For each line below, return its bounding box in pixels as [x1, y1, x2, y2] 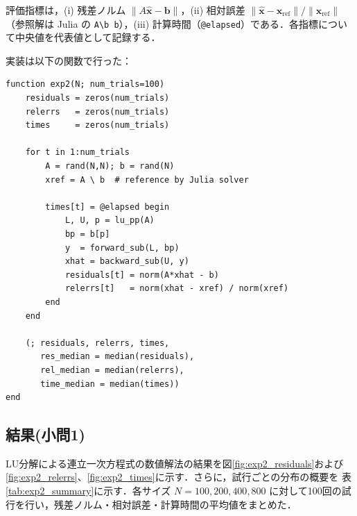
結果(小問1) [6, 424, 85, 445]
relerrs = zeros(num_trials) [25, 106, 170, 117]
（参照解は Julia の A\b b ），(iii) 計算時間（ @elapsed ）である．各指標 [6, 16, 318, 31]
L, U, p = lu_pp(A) [64, 215, 155, 226]
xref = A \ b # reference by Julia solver [45, 174, 249, 185]
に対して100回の [269, 483, 342, 498]
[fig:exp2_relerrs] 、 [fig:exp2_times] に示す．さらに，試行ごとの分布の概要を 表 [6, 469, 352, 484]
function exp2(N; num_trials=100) [6, 79, 165, 90]
